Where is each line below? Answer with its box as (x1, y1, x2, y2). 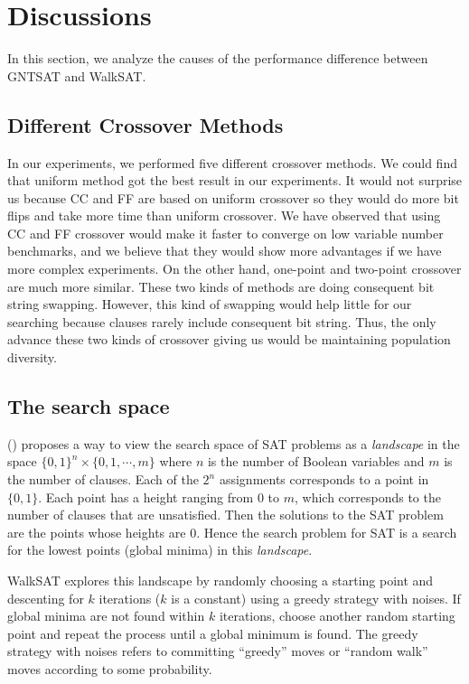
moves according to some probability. (7, 659, 212, 678)
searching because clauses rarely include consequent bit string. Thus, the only (7, 312, 436, 331)
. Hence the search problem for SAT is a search (196, 522, 457, 541)
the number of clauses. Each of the (7, 470, 199, 489)
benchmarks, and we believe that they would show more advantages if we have (7, 241, 442, 260)
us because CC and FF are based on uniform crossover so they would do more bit (7, 188, 459, 207)
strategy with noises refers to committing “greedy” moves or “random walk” (7, 642, 428, 661)
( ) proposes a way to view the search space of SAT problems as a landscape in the (7, 434, 460, 453)
